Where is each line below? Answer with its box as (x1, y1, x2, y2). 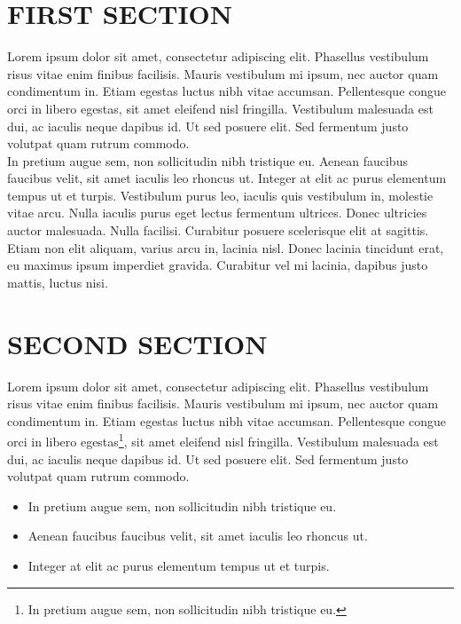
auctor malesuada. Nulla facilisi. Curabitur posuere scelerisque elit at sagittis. (7, 221, 429, 240)
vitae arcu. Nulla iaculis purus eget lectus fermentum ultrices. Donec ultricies (7, 203, 427, 222)
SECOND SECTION (7, 325, 268, 361)
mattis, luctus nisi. (7, 273, 108, 291)
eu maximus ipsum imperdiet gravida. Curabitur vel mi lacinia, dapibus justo (7, 256, 428, 274)
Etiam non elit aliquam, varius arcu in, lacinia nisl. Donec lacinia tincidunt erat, (7, 238, 444, 257)
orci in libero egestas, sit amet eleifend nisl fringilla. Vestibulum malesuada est (7, 99, 434, 117)
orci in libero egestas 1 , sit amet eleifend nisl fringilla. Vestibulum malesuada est (7, 430, 439, 450)
